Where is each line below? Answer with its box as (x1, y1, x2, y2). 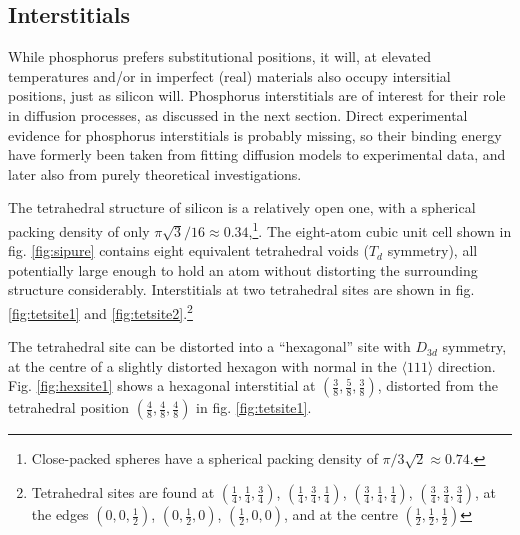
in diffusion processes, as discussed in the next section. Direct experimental (8, 104, 468, 125)
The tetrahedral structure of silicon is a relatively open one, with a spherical (8, 197, 476, 218)
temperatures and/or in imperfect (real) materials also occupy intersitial (8, 65, 451, 86)
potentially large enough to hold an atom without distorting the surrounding (8, 259, 478, 280)
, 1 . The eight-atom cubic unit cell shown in (248, 217, 512, 241)
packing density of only (8, 220, 150, 241)
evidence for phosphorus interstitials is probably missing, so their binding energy (8, 124, 502, 145)
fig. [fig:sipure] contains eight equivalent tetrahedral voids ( (8, 240, 369, 261)
